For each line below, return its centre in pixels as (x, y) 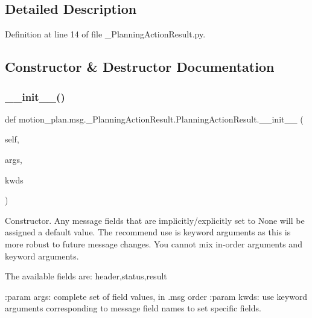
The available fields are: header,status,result (86, 276)
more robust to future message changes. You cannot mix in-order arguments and (154, 243)
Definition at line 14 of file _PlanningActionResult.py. (105, 34)
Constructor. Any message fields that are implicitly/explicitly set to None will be (155, 220)
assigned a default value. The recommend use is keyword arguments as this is (148, 232)
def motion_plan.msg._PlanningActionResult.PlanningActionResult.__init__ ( (154, 119)
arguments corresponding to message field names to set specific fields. (133, 308)
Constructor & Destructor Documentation (140, 67)
